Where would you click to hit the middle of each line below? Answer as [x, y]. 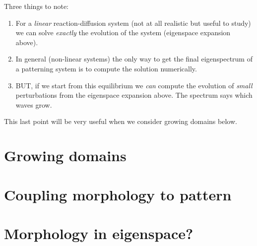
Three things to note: [36, 6]
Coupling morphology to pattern [118, 194]
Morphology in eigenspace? [99, 233]
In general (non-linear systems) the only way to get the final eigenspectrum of [134, 59]
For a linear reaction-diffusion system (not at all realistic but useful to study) [133, 23]
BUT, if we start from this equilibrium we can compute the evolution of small [134, 85]
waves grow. [34, 104]
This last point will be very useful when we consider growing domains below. [121, 121]
